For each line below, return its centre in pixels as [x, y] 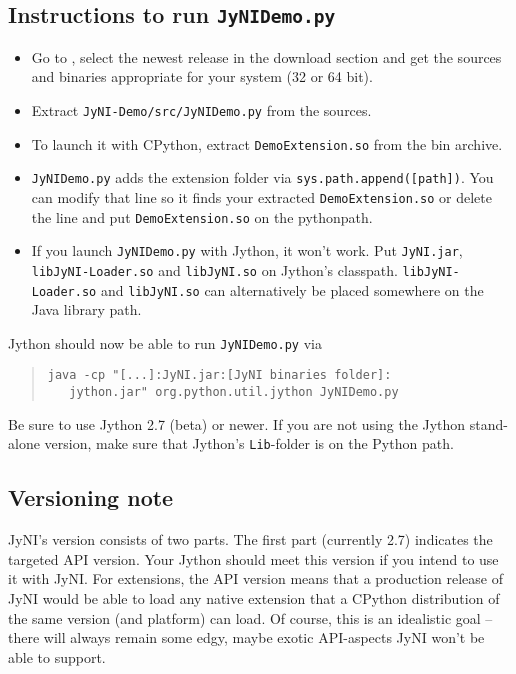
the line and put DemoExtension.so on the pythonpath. [202, 216]
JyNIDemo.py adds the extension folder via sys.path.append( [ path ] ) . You [262, 177]
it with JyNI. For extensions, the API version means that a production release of [256, 578]
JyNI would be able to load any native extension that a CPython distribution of [254, 598]
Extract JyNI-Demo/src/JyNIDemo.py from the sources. [201, 109]
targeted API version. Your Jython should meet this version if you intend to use [253, 558]
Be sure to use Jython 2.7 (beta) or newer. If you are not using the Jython [237, 423]
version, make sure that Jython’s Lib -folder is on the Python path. [249, 443]
